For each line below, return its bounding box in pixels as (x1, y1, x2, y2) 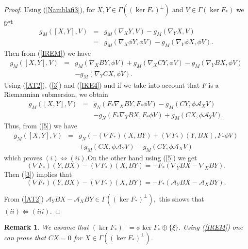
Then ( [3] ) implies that (4, 169, 72, 179)
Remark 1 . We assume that (4, 222, 89, 232)
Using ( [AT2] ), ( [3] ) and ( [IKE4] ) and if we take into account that (4, 79, 200, 90)
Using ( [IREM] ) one (183, 222, 243, 232)
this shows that (159, 193, 204, 203)
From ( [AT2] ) (4, 193, 44, 203)
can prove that (4, 232, 46, 242)
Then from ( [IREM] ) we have (4, 48, 91, 58)
